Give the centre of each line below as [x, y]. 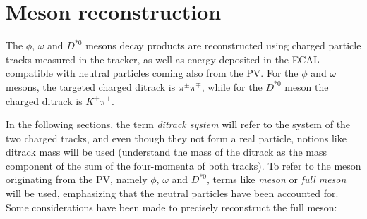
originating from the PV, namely [77, 179]
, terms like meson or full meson [276, 179]
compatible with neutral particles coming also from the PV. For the [152, 73]
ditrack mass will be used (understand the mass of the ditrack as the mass [166, 152]
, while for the [232, 86]
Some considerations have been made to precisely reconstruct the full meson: [172, 207]
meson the [307, 86]
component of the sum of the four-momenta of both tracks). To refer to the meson [183, 165]
